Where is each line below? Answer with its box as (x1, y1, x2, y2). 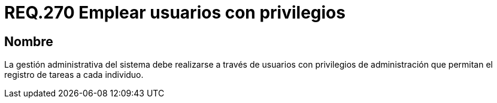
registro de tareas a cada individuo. (4, 69, 144, 80)
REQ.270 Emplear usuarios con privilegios (4, 2, 346, 23)
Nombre (4, 34, 53, 49)
